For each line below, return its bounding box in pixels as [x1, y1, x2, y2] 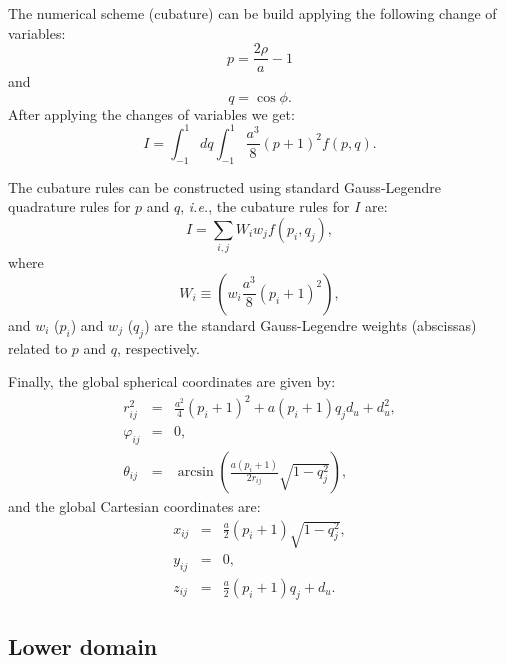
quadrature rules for [8, 196, 131, 217]
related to [8, 337, 68, 358]
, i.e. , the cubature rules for [180, 196, 350, 217]
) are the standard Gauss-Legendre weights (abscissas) [144, 314, 477, 335]
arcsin [177, 465, 214, 479]
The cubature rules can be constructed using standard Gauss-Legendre [8, 176, 442, 197]
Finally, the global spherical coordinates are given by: [8, 371, 336, 392]
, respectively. [117, 337, 200, 358]
